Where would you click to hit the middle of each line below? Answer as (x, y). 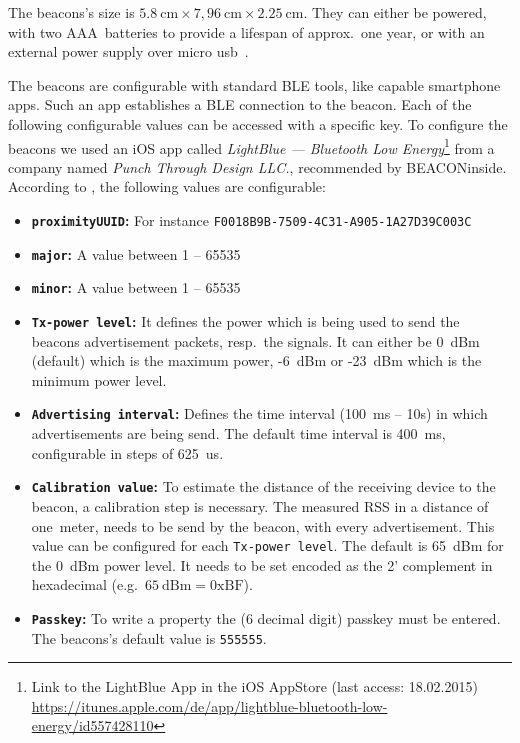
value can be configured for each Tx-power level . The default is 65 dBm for (267, 545)
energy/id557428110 (92, 725)
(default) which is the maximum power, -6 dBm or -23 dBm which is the (256, 360)
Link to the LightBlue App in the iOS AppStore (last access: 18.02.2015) (254, 686)
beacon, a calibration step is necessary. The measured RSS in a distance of (260, 505)
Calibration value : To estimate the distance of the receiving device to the (263, 486)
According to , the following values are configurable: (167, 186)
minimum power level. (99, 379)
